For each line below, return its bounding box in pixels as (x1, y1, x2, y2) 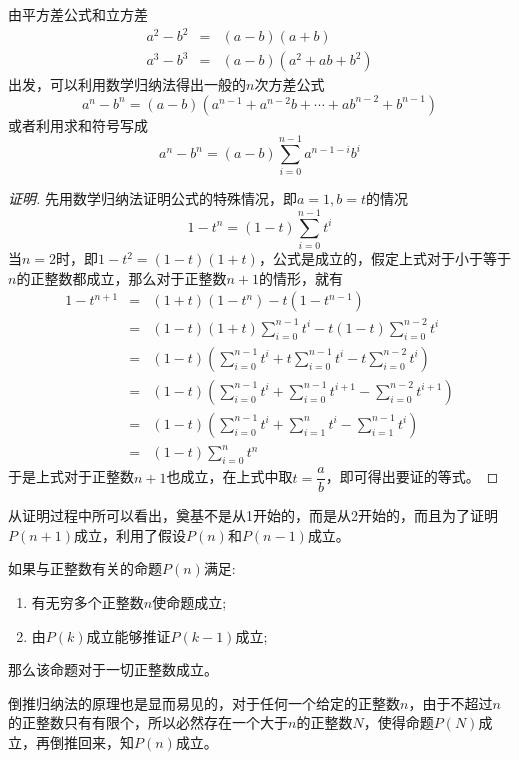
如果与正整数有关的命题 (8, 558, 162, 579)
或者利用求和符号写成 (8, 114, 148, 135)
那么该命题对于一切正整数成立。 (8, 659, 218, 680)
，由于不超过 (408, 692, 493, 713)
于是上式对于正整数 (8, 466, 134, 487)
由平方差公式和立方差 (8, 4, 148, 24)
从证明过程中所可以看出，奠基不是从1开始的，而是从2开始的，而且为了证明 (8, 505, 498, 526)
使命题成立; (152, 592, 227, 612)
